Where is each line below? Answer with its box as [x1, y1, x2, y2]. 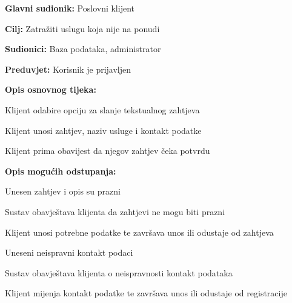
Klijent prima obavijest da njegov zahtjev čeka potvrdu [5, 144, 210, 157]
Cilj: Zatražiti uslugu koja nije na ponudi [5, 22, 160, 35]
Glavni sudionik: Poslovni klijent [5, 2, 134, 14]
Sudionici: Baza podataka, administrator [5, 42, 161, 55]
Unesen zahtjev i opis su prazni [5, 185, 121, 198]
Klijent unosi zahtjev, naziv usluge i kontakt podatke [5, 124, 202, 136]
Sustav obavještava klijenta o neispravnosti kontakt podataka [5, 266, 233, 279]
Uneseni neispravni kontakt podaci [5, 246, 133, 259]
